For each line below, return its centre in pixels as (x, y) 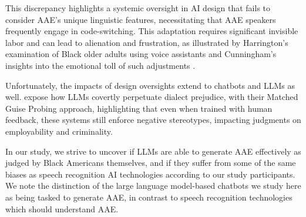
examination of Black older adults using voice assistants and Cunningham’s (141, 54)
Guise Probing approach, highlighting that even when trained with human (139, 108)
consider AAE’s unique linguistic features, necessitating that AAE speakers (141, 19)
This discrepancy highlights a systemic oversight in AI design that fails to (138, 8)
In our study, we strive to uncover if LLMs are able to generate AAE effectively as (153, 151)
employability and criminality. (59, 131)
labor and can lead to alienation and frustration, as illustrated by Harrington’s (147, 42)
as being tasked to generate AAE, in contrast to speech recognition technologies (149, 197)
